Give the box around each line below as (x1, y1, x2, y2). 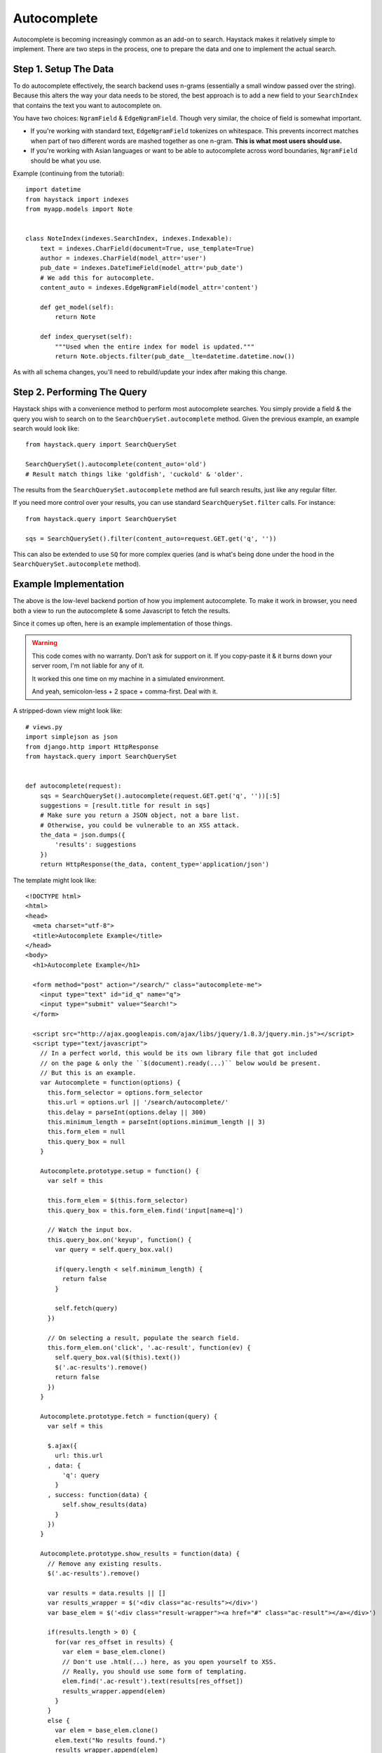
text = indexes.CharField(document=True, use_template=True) (39, 244, 255, 252)
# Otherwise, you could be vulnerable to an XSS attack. (39, 821, 240, 829)
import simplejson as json (25, 733, 118, 741)
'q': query (62, 1471, 100, 1480)
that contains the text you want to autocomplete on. (13, 101, 163, 109)
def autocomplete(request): (25, 782, 122, 790)
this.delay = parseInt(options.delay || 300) (47, 1108, 207, 1116)
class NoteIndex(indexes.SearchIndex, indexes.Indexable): (25, 235, 233, 243)
